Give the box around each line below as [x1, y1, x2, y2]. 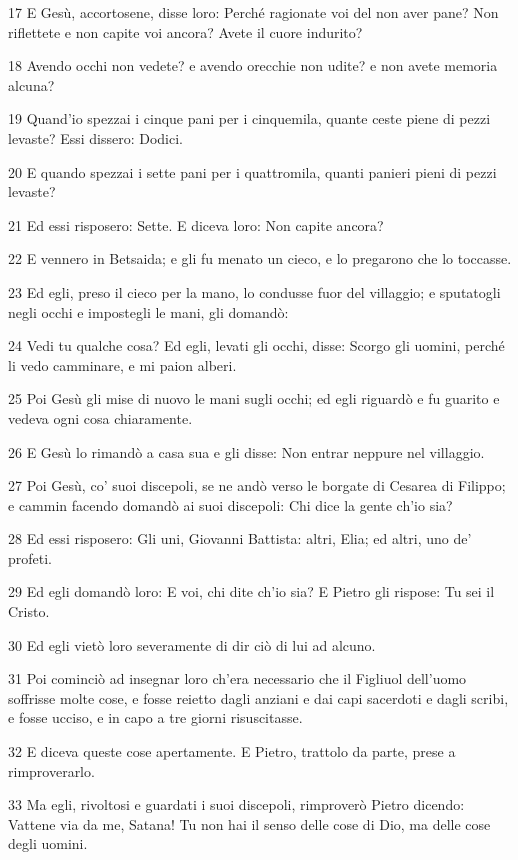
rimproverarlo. [8, 760, 95, 781]
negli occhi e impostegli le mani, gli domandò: [8, 301, 289, 322]
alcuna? [8, 74, 55, 95]
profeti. [8, 547, 53, 568]
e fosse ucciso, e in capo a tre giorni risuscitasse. [8, 707, 303, 728]
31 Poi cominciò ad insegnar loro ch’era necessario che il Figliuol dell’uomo [8, 668, 467, 689]
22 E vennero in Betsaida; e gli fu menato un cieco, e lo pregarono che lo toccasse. [8, 248, 512, 269]
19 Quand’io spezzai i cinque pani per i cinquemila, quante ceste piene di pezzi [8, 108, 491, 129]
